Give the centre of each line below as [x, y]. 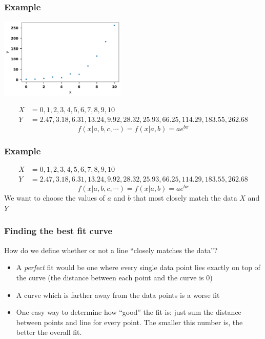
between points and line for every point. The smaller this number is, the [129, 322]
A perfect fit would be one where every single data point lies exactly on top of [138, 267]
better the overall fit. [49, 332]
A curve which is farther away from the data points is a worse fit [118, 295]
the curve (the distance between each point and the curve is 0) [114, 277]
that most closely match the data [185, 198]
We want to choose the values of [55, 198]
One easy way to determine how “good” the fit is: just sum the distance [129, 312]
